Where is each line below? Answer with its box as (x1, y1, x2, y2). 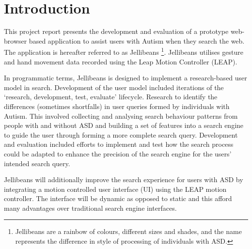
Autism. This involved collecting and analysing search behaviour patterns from (4, 110, 238, 121)
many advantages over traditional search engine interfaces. (4, 202, 177, 213)
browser (4, 35, 27, 46)
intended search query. (4, 158, 70, 168)
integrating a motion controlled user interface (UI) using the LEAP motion (4, 184, 227, 194)
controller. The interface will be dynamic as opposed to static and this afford (4, 193, 232, 203)
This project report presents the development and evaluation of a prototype (4, 26, 229, 36)
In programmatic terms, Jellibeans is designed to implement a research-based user (4, 73, 247, 83)
